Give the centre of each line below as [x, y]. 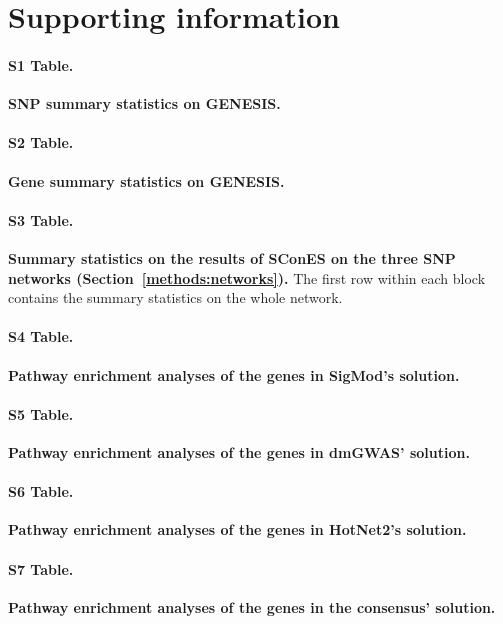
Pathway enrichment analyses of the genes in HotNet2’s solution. [237, 529]
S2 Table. [41, 142]
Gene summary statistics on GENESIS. [146, 180]
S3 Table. [41, 219]
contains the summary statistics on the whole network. [175, 297]
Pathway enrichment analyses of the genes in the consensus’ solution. [252, 606]
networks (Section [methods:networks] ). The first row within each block [247, 277]
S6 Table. [41, 491]
